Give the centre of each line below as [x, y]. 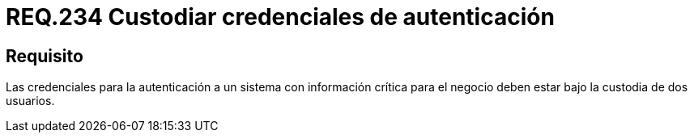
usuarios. [30, 101]
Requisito [45, 56]
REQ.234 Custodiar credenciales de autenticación [280, 17]
